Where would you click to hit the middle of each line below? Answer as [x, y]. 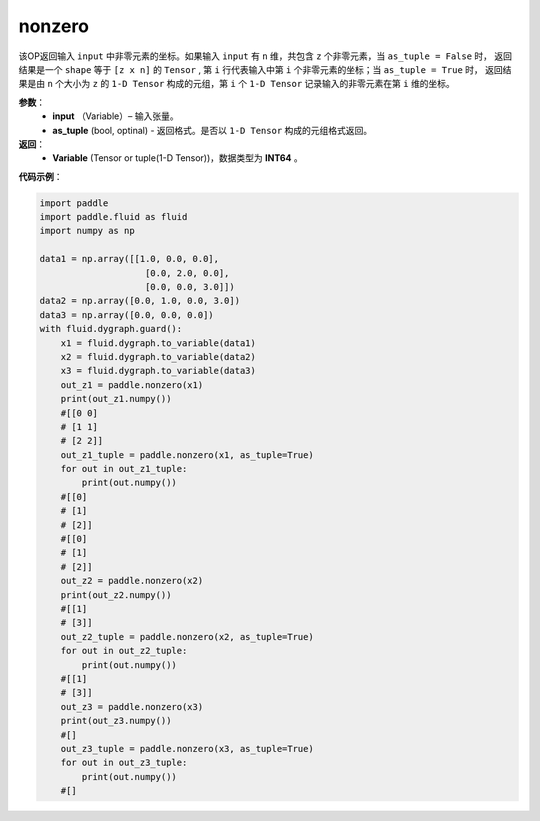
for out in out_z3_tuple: [124, 763]
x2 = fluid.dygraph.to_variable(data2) [158, 356]
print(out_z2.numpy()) [116, 594]
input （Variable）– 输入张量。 [115, 116]
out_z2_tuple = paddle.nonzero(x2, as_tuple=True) [187, 636]
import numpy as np [87, 231]
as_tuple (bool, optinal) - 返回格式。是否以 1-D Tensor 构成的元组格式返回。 [212, 130]
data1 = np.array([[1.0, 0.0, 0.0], [129, 259]
